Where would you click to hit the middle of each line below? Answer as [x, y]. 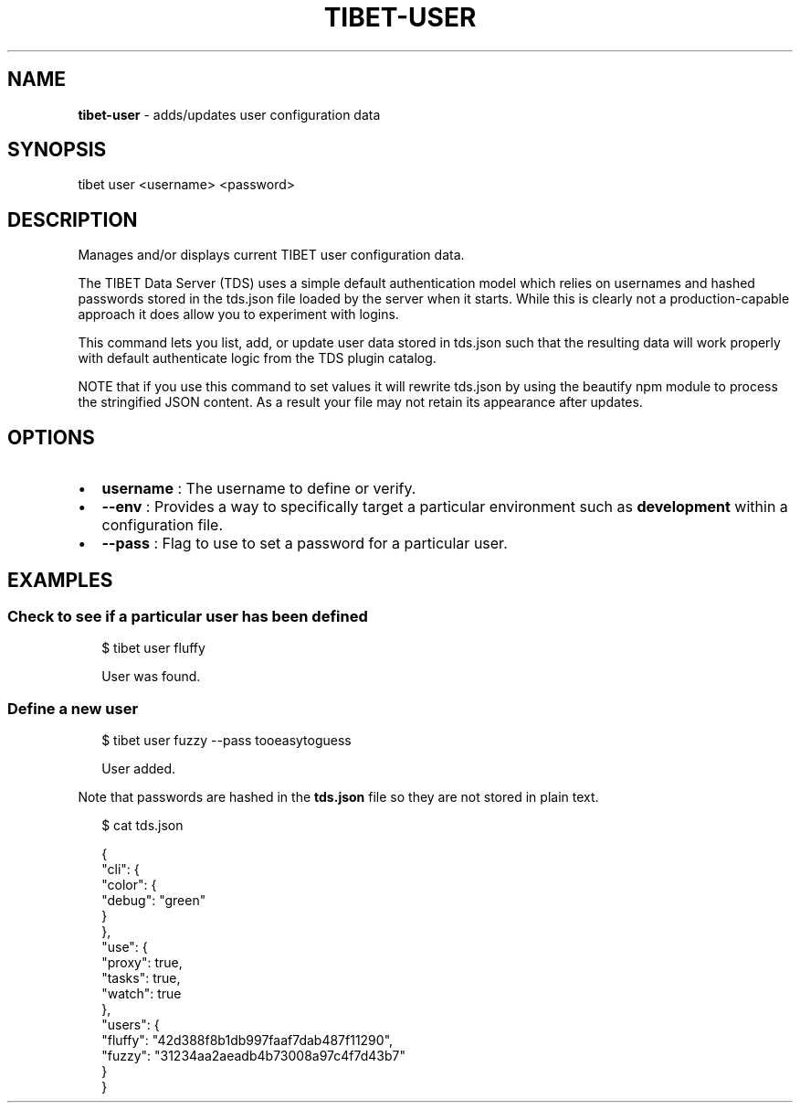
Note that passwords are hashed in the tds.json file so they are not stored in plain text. [338, 797]
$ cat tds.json [142, 826]
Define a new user [73, 708]
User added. [139, 769]
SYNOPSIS [57, 150]
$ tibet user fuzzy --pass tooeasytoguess [226, 741]
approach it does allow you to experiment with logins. [238, 315]
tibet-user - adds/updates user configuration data [229, 114]
